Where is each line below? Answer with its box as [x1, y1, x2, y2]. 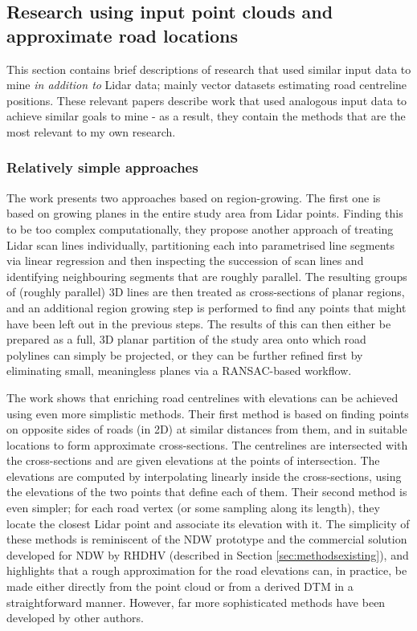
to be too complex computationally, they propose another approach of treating [6, 220, 394, 237]
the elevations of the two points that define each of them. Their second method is [6, 483, 407, 500]
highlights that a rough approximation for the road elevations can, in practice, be [6, 562, 407, 579]
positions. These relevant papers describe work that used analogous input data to [6, 92, 407, 108]
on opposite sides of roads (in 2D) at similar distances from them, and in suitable [6, 421, 407, 438]
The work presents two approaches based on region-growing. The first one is [6, 189, 381, 206]
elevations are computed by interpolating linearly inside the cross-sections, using [6, 467, 402, 484]
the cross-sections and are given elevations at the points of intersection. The [6, 452, 380, 469]
